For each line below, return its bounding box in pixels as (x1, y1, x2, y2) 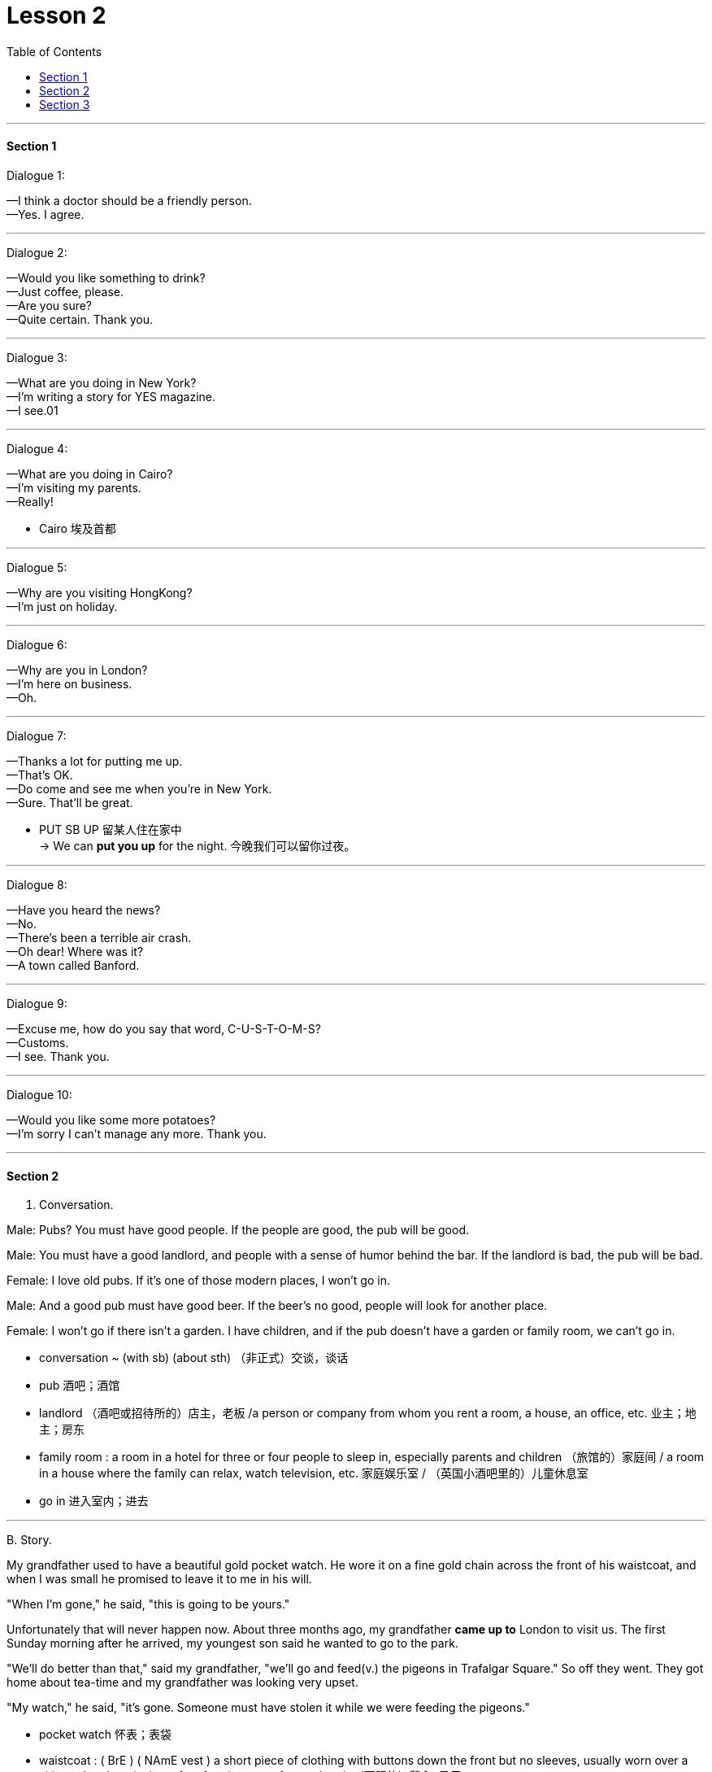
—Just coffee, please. (7, 284, 124, 299)
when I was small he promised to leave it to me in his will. (7, 1572, 312, 1587)
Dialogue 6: (7, 637, 67, 652)
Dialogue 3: (7, 350, 67, 364)
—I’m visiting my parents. (7, 480, 141, 495)
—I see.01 (7, 403, 59, 417)
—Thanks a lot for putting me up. (7, 753, 183, 768)
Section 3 (39, 97, 90, 111)
